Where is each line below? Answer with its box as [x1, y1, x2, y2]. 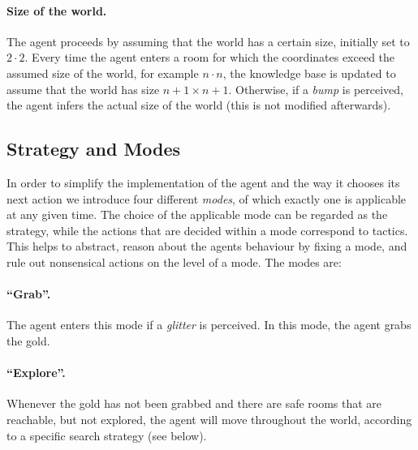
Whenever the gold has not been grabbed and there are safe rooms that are [6, 395, 382, 412]
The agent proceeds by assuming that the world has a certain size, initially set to [6, 32, 410, 49]
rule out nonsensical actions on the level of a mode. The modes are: [6, 253, 342, 270]
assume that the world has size [6, 80, 160, 97]
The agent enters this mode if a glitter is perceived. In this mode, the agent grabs [6, 316, 412, 333]
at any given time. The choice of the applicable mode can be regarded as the [6, 206, 388, 223]
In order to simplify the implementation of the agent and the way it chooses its [6, 174, 400, 191]
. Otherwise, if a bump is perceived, [228, 80, 404, 97]
